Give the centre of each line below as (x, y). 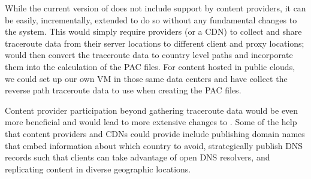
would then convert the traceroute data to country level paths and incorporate (149, 55)
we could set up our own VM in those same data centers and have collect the (146, 78)
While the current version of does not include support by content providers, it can (155, 8)
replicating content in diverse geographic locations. (98, 169)
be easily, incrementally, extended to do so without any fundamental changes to (151, 19)
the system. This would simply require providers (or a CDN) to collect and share (153, 31)
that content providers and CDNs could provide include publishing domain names (155, 133)
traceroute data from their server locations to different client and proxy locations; (155, 43)
